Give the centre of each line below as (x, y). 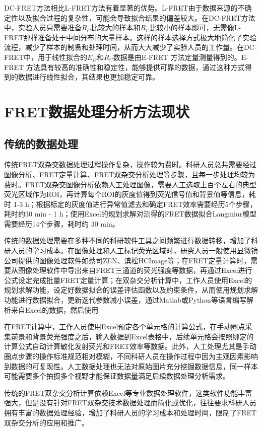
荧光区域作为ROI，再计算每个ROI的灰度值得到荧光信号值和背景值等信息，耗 (130, 194)
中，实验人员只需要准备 (43, 27)
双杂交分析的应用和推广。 (46, 422)
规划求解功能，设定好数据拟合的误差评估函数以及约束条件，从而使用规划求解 (131, 290)
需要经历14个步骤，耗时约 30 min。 (62, 223)
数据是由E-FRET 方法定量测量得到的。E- (181, 57)
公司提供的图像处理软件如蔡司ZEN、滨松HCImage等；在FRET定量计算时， (127, 260)
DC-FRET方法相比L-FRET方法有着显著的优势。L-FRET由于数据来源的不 (124, 8)
